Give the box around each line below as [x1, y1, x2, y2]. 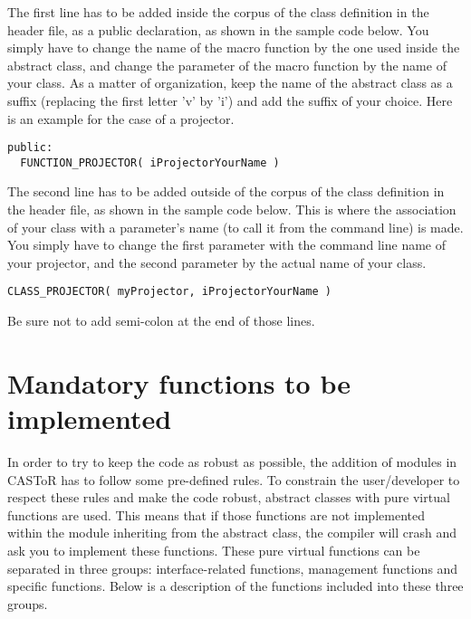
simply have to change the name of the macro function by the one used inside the [7, 38, 460, 57]
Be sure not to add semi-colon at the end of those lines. [7, 311, 315, 330]
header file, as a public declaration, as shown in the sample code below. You [7, 20, 429, 39]
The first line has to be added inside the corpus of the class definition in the [7, 3, 429, 21]
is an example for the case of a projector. [7, 109, 235, 128]
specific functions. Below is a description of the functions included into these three [7, 576, 464, 595]
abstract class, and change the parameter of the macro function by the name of [7, 55, 447, 74]
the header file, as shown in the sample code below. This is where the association [7, 200, 457, 219]
